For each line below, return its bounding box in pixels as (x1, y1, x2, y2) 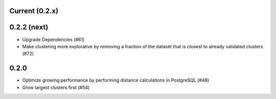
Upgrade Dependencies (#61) (22, 36, 84, 43)
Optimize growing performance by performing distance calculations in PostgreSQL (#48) (22, 77, 210, 83)
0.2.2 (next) (9, 23, 49, 31)
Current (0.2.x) (9, 7, 59, 15)
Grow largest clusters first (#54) (22, 84, 90, 90)
